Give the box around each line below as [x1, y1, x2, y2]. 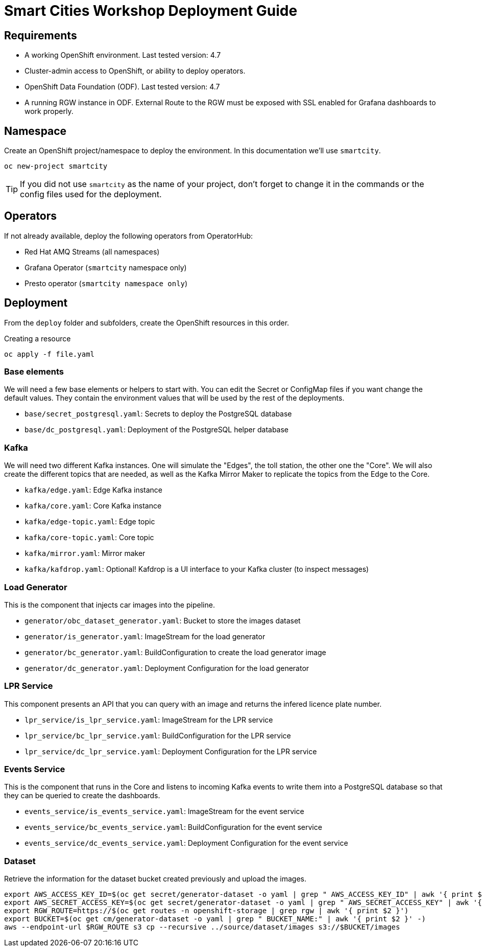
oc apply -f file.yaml [4, 350, 95, 358]
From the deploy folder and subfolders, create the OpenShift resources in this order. [4, 318, 290, 327]
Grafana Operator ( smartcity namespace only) [25, 263, 187, 272]
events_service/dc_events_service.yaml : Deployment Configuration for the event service [25, 839, 348, 848]
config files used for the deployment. [20, 189, 162, 200]
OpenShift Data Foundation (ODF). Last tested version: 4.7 [25, 82, 220, 91]
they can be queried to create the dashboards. [4, 791, 160, 800]
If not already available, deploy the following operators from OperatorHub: [4, 231, 253, 240]
